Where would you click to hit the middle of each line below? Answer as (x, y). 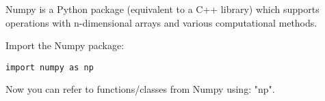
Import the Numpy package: (65, 45)
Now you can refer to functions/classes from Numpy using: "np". (140, 89)
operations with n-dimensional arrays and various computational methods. (161, 22)
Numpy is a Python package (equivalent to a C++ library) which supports (162, 9)
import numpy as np (50, 67)
